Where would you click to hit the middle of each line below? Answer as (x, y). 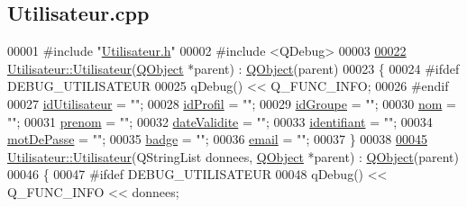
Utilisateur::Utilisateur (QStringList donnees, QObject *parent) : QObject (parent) (233, 156)
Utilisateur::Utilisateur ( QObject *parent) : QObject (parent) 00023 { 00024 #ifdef (233, 68)
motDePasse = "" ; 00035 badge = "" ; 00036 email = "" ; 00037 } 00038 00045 (217, 139)
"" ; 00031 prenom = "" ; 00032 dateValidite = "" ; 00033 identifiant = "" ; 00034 (220, 121)
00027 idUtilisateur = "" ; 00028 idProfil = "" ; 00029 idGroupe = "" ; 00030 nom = (232, 103)
